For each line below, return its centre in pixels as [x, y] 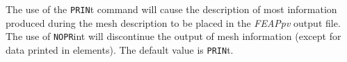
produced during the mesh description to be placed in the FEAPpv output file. [173, 22]
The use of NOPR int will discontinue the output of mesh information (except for [173, 36]
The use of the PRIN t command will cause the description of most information [171, 9]
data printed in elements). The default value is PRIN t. [120, 49]
